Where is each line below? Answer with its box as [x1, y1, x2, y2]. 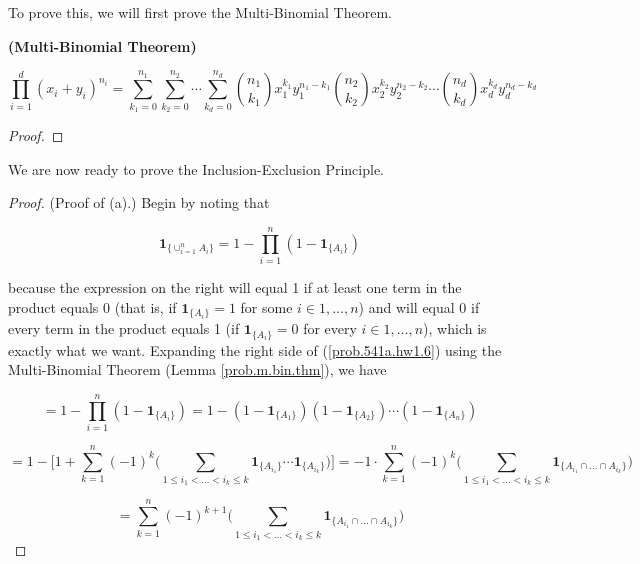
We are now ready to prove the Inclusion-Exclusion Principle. [8, 158, 384, 179]
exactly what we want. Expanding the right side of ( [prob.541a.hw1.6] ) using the [8, 339, 502, 360]
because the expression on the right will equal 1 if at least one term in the [8, 277, 462, 298]
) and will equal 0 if [358, 296, 480, 317]
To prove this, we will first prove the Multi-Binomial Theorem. [8, 2, 392, 22]
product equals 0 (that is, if [8, 296, 177, 317]
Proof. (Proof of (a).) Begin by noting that [8, 192, 270, 213]
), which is [423, 318, 487, 339]
